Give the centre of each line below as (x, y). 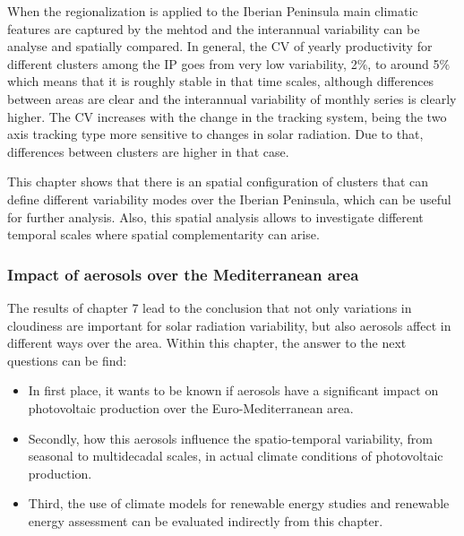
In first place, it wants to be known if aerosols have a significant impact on (233, 390)
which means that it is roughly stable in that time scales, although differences (221, 81)
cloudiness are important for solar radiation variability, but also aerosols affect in (229, 325)
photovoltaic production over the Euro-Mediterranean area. (191, 407)
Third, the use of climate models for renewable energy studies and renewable (239, 503)
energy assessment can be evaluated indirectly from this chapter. (206, 520)
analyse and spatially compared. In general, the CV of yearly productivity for (220, 46)
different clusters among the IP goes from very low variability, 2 (182, 63)
